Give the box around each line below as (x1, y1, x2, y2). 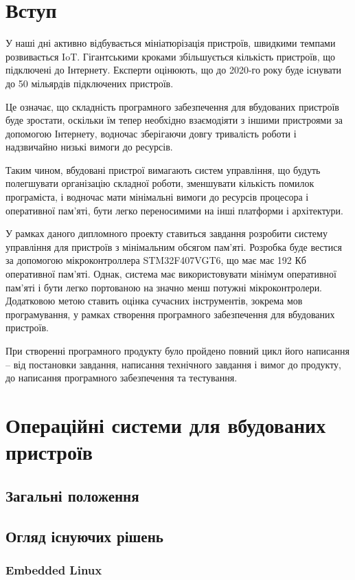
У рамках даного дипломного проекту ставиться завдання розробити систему (5, 226, 328, 241)
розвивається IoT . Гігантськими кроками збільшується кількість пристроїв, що (5, 49, 336, 63)
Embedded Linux (5, 561, 102, 578)
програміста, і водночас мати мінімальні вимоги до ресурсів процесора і (5, 190, 309, 204)
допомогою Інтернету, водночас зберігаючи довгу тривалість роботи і (5, 126, 297, 140)
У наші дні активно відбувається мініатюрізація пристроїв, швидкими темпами (5, 36, 336, 50)
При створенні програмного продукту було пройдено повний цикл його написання (5, 344, 350, 357)
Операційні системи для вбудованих (5, 410, 326, 438)
